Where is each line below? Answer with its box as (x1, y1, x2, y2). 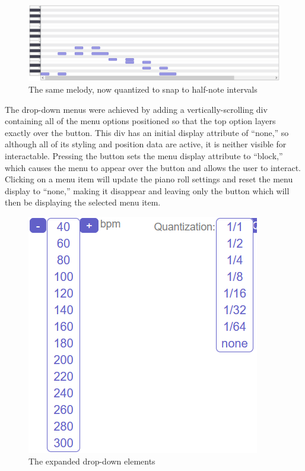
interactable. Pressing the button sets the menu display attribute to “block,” (5, 149, 283, 162)
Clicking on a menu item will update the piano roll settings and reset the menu (5, 173, 293, 185)
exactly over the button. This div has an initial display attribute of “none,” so (5, 126, 289, 138)
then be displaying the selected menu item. (5, 196, 161, 208)
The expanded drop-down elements (28, 455, 155, 467)
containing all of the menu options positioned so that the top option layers (5, 115, 276, 127)
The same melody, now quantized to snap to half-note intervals (28, 83, 258, 95)
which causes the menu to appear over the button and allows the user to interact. (5, 161, 301, 173)
